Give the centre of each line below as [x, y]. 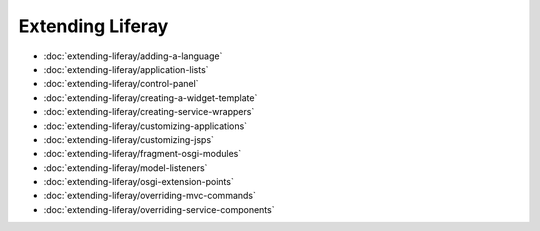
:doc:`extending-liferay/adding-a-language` [133, 56]
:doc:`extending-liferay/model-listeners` [125, 167]
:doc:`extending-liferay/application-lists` [126, 69]
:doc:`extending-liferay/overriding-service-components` [159, 209]
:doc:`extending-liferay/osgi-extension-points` [138, 182]
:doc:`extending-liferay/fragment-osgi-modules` [142, 154]
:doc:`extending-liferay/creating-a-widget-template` [150, 97]
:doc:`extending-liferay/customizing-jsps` [129, 139]
